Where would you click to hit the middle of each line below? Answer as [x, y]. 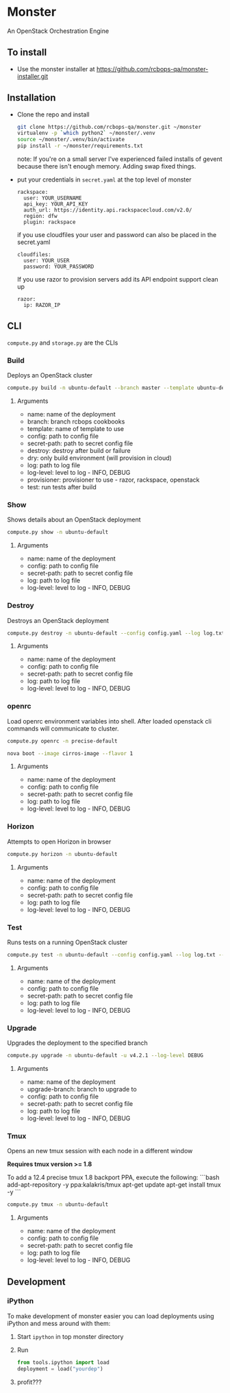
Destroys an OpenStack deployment [58, 620]
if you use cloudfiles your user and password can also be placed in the [117, 235]
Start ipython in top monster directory [70, 1336]
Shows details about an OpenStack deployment [74, 520]
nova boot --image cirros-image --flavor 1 [70, 753]
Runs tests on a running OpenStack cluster [67, 942]
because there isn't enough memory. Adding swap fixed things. [106, 167]
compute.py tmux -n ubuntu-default [58, 1205]
